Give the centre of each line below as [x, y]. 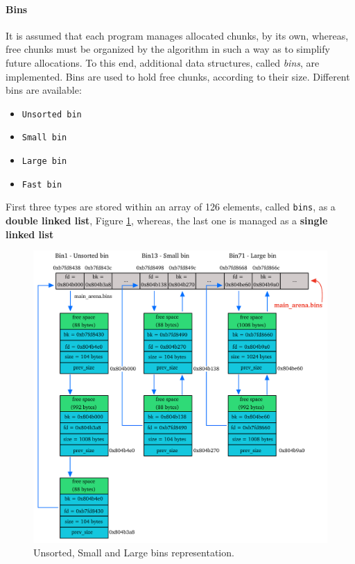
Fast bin [42, 184]
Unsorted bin [52, 114]
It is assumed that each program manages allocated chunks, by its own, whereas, [177, 35]
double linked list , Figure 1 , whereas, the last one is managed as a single [167, 221]
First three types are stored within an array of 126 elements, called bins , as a [171, 207]
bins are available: [44, 90]
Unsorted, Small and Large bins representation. [134, 553]
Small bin [44, 138]
